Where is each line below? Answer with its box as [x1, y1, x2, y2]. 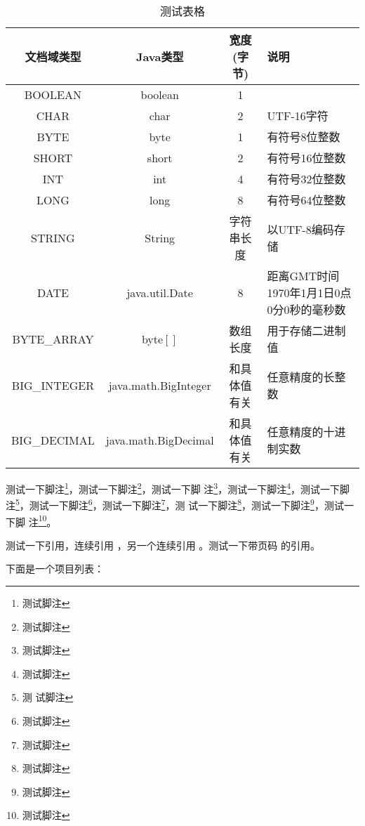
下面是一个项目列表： [6, 561, 104, 576]
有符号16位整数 [267, 150, 346, 166]
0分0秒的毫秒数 [267, 301, 346, 317]
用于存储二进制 [267, 322, 346, 339]
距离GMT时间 [267, 268, 340, 284]
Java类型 [135, 48, 184, 65]
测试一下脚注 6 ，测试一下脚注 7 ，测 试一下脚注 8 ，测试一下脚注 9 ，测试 [29, 496, 344, 512]
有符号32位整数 [267, 171, 346, 187]
